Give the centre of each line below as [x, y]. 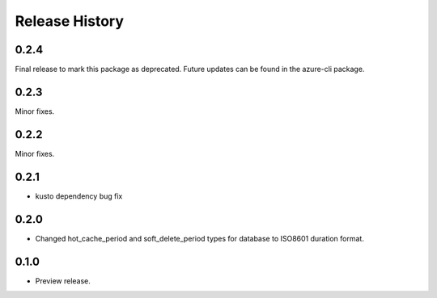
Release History [70, 21]
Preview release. [63, 281]
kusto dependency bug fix [79, 196]
